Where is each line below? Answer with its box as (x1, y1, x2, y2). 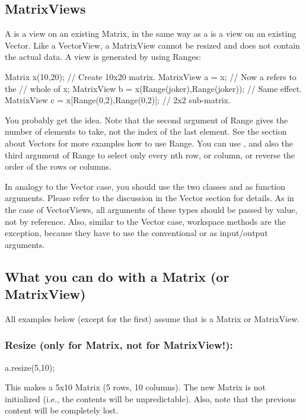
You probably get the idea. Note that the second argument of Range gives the (5, 113, 288, 126)
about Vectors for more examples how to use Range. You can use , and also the (5, 136, 293, 149)
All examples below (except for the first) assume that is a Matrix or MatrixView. (5, 312, 300, 324)
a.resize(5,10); (5, 361, 55, 373)
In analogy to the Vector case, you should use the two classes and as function (5, 180, 286, 192)
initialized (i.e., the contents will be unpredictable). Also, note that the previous (5, 392, 296, 405)
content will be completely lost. (5, 404, 119, 416)
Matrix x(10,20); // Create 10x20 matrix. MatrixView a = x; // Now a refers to (5, 70, 297, 82)
